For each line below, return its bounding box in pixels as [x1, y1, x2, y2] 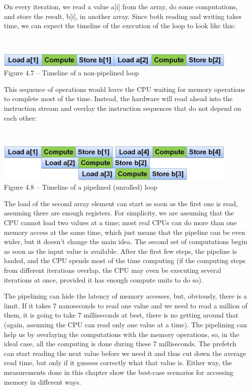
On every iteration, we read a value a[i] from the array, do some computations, [4, 1, 238, 11]
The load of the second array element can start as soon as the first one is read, [4, 198, 238, 208]
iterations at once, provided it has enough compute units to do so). [4, 274, 203, 284]
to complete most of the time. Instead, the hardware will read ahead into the [4, 93, 233, 104]
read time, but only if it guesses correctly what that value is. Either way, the [4, 357, 232, 368]
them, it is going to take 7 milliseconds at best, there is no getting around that [4, 310, 239, 320]
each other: [4, 112, 37, 123]
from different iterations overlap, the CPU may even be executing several [4, 265, 221, 275]
